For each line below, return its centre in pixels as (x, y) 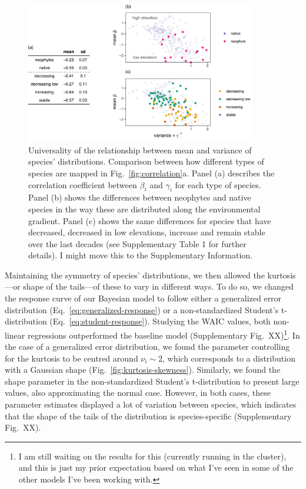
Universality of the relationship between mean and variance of (140, 150)
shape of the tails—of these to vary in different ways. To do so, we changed (158, 286)
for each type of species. (218, 184)
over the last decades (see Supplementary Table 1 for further (137, 243)
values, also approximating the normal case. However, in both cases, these (138, 393)
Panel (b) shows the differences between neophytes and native (140, 197)
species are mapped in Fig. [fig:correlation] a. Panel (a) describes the (152, 173)
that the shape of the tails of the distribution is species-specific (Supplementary (148, 416)
